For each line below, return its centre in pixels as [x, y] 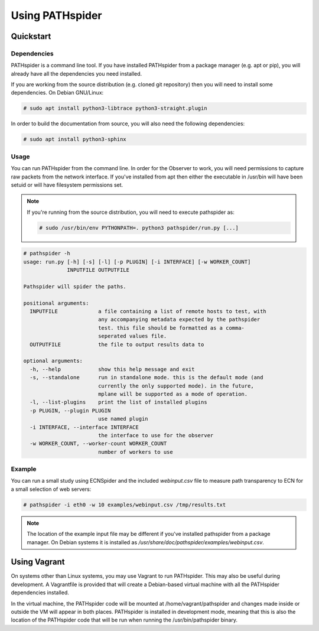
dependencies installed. [40, 593]
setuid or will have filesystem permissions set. [67, 185]
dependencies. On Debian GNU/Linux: [57, 93]
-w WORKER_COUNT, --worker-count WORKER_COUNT [98, 444]
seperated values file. [132, 336]
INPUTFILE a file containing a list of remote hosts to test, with [148, 311]
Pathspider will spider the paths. [75, 286]
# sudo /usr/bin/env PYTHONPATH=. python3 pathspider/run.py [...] [139, 228]
